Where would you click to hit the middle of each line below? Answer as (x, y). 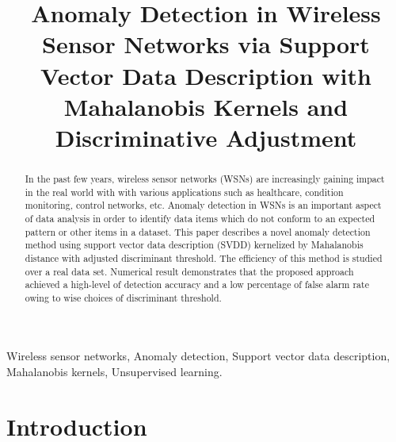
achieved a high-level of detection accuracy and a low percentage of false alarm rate (197, 284)
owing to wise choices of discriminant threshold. (123, 297)
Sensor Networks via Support (206, 44)
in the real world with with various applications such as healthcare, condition (184, 192)
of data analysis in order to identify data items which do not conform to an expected (200, 218)
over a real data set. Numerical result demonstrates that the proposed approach (189, 271)
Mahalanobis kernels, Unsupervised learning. (114, 372)
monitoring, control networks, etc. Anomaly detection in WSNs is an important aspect (203, 205)
